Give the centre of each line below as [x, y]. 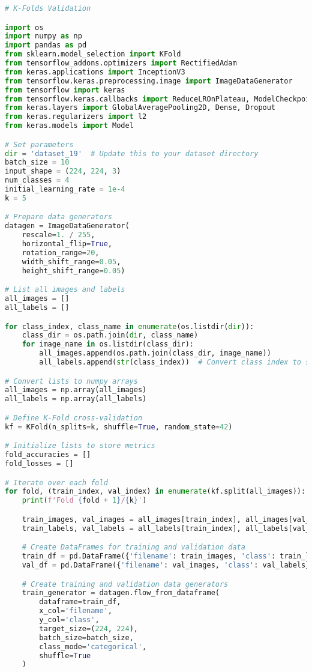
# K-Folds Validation [48, 8]
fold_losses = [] [39, 464]
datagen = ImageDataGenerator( [67, 226]
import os [24, 27]
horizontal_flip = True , [67, 244]
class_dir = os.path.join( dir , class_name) [110, 335]
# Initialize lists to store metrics [80, 446]
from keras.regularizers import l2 [76, 117]
